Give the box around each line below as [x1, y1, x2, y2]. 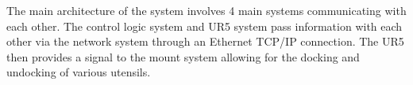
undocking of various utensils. [6, 64, 151, 80]
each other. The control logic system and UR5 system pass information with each [6, 17, 403, 34]
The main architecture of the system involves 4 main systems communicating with [6, 2, 407, 18]
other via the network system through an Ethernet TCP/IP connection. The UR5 [6, 33, 404, 50]
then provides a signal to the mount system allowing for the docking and [6, 48, 360, 65]
